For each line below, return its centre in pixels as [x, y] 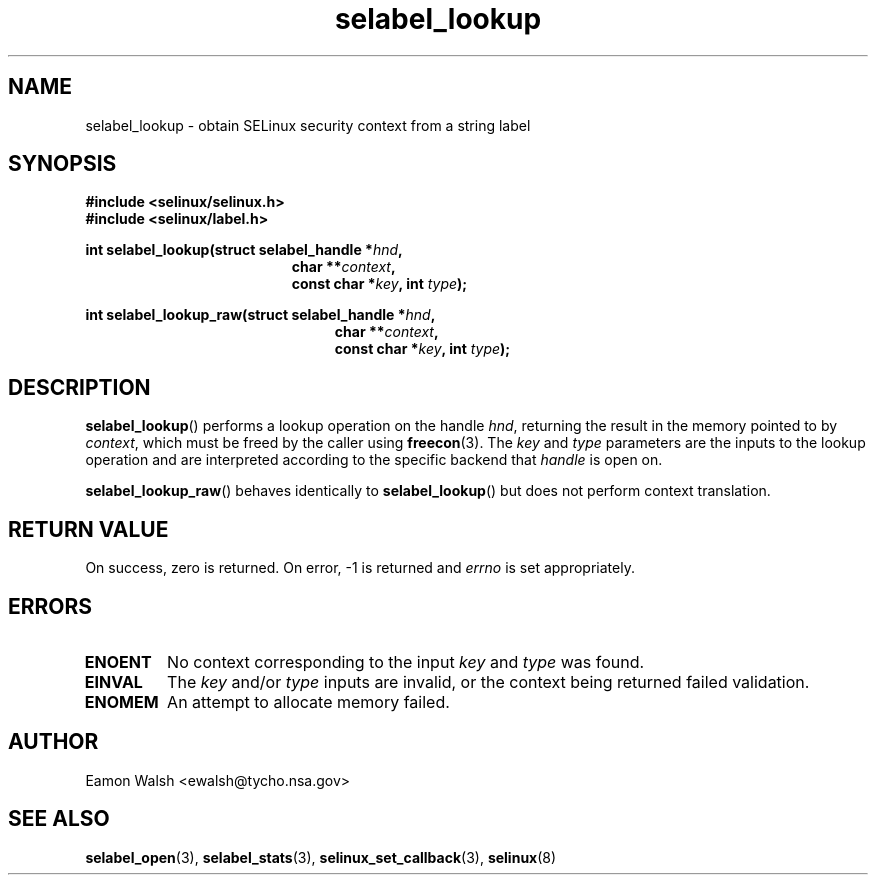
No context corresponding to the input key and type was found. [406, 661]
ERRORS [50, 606]
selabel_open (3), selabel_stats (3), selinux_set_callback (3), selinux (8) [321, 857]
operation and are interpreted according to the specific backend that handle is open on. [374, 460]
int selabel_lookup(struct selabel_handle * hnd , [244, 250]
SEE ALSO [59, 819]
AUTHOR [53, 742]
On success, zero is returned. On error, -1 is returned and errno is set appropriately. [360, 568]
